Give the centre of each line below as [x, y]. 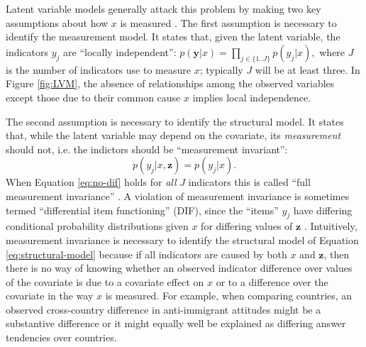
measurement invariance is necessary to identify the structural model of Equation [182, 239]
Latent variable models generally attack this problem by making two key [163, 9]
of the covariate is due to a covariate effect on [105, 281]
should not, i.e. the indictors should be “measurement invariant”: [147, 149]
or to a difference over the [272, 281]
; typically [221, 69]
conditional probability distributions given [97, 226]
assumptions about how [57, 22]
